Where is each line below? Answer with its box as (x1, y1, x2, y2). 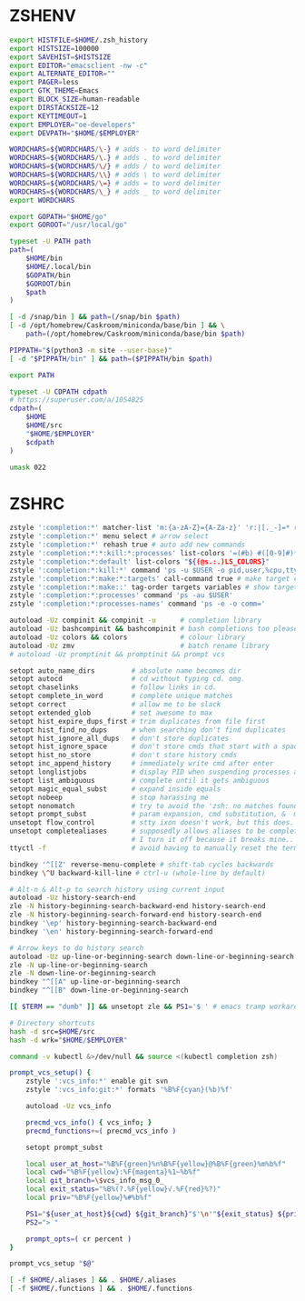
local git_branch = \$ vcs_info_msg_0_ (25, 1176, 165, 1186)
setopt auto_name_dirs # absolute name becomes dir (9, 666, 242, 676)
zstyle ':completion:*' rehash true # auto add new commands (9, 540, 246, 550)
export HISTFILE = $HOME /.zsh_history (9, 35, 148, 45)
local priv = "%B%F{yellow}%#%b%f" (25, 1193, 152, 1202)
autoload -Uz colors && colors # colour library (9, 633, 246, 642)
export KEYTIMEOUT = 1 (9, 111, 88, 121)
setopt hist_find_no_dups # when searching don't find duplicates (9, 725, 286, 735)
